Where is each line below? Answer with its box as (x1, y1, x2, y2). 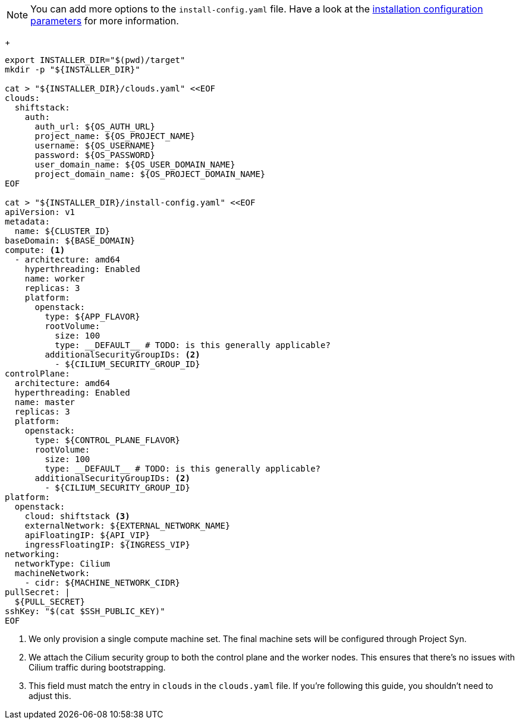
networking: (5, 549, 60, 559)
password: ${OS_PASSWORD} (34, 150, 155, 160)
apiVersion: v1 (5, 207, 76, 217)
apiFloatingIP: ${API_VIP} (24, 530, 150, 540)
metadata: (5, 217, 50, 226)
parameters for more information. (30, 15, 179, 27)
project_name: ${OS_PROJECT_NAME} (34, 131, 196, 141)
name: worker (24, 274, 85, 283)
